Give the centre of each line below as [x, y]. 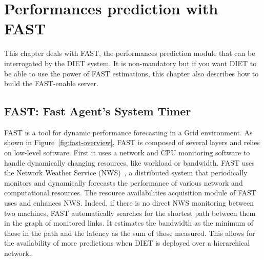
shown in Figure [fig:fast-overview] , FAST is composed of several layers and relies [132, 142]
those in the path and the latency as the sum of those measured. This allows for [130, 233]
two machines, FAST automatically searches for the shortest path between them [130, 213]
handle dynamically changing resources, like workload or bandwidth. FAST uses [129, 162]
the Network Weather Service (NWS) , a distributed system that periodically [126, 173]
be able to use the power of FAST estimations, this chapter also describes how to [131, 73]
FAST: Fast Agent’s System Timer [98, 111]
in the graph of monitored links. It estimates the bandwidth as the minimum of [129, 223]
